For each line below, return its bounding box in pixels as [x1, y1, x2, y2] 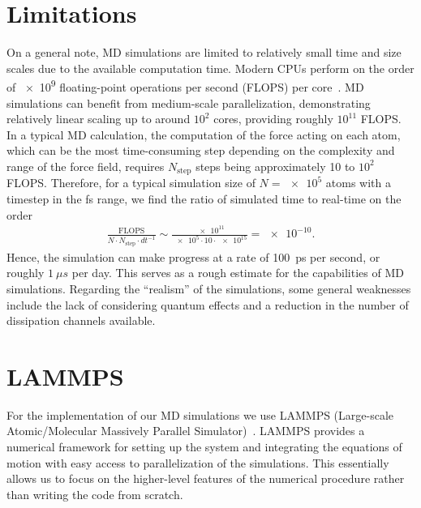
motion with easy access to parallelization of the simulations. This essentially [6, 454, 389, 471]
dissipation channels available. [6, 312, 156, 329]
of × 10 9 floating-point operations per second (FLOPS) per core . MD [6, 76, 364, 95]
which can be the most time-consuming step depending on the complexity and [6, 142, 395, 159]
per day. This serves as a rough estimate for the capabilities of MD [71, 264, 404, 281]
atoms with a [325, 174, 391, 191]
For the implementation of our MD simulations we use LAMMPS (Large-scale [6, 406, 394, 423]
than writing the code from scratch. [6, 485, 183, 502]
